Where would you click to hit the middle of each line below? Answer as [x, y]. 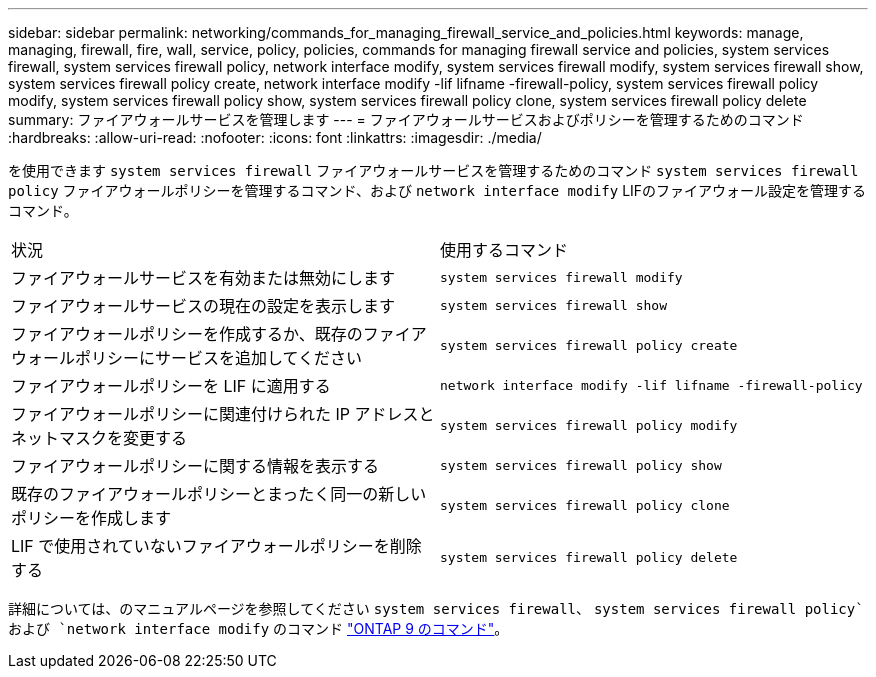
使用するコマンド [504, 250]
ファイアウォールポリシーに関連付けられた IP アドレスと [223, 414]
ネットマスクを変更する [99, 438]
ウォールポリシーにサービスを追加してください [187, 358]
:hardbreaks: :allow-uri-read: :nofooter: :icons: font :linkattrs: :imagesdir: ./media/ [275, 137]
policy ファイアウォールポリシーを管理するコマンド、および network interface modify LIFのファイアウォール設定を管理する [437, 190]
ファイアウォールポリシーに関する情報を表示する [195, 466]
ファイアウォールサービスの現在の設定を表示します [203, 306]
